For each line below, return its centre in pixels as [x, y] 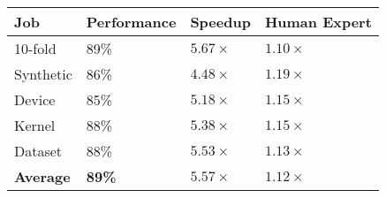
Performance [131, 22]
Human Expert [318, 22]
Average [42, 176]
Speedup [220, 22]
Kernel [35, 125]
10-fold [35, 48]
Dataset [38, 151]
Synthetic [43, 74]
